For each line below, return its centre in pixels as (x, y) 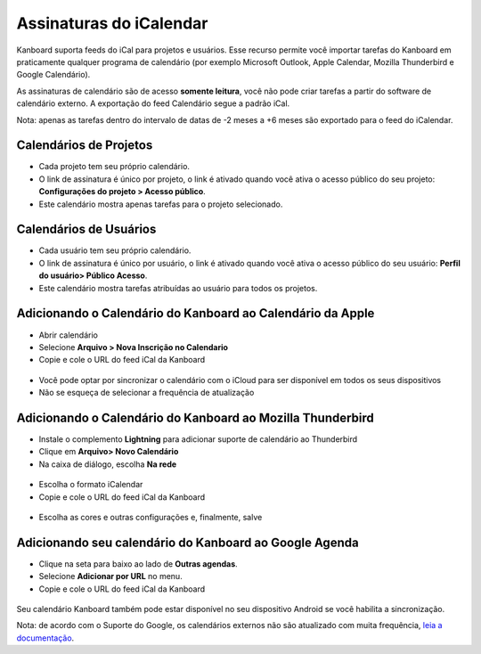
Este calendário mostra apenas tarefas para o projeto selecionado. (161, 204)
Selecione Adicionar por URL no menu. (110, 576)
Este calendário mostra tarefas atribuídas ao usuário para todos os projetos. (178, 288)
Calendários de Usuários (86, 229)
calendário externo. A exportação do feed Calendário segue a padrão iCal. (153, 103)
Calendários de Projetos (85, 146)
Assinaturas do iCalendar (112, 23)
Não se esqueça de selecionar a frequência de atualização (147, 393)
